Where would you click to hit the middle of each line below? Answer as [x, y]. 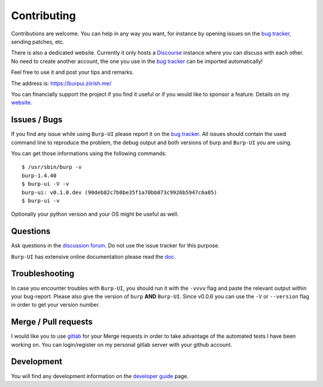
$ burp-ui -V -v [45, 184]
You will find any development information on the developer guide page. [100, 376]
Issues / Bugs [37, 120]
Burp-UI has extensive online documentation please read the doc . [93, 256]
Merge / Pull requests [52, 322]
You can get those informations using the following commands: [89, 153]
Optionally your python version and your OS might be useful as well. [95, 214]
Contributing [43, 16]
